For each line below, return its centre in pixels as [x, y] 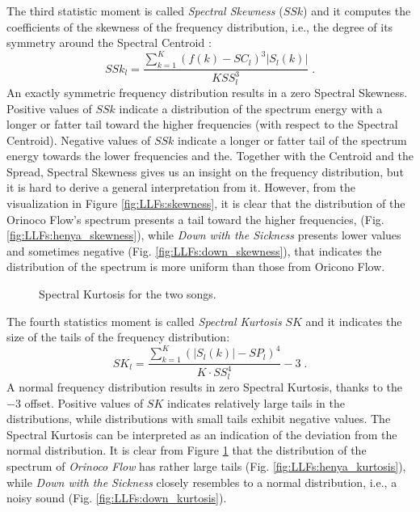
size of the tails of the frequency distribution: [118, 337]
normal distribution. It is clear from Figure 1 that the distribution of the [187, 450]
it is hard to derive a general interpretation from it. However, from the [181, 187]
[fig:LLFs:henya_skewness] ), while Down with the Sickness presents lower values [204, 235]
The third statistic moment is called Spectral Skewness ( [145, 11]
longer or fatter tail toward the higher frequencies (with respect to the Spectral [202, 124]
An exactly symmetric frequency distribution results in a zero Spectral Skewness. [207, 92]
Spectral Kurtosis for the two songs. [128, 294]
